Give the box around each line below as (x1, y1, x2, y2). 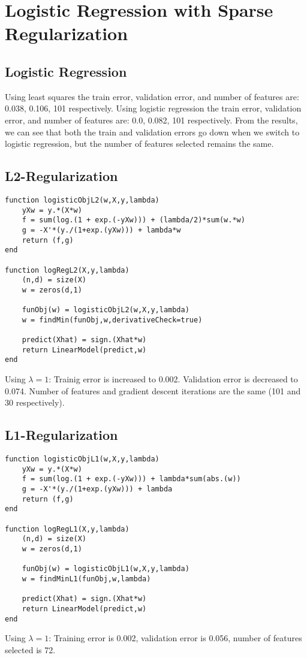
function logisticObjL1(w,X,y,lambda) (5, 455, 159, 464)
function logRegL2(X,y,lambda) (5, 265, 130, 274)
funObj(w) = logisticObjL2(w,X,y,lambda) (22, 306, 189, 315)
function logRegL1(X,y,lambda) (5, 524, 130, 533)
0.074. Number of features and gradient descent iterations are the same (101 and (5, 384, 301, 397)
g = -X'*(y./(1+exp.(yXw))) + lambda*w (22, 225, 181, 234)
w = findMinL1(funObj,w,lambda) (22, 574, 151, 583)
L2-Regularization (5, 167, 118, 185)
